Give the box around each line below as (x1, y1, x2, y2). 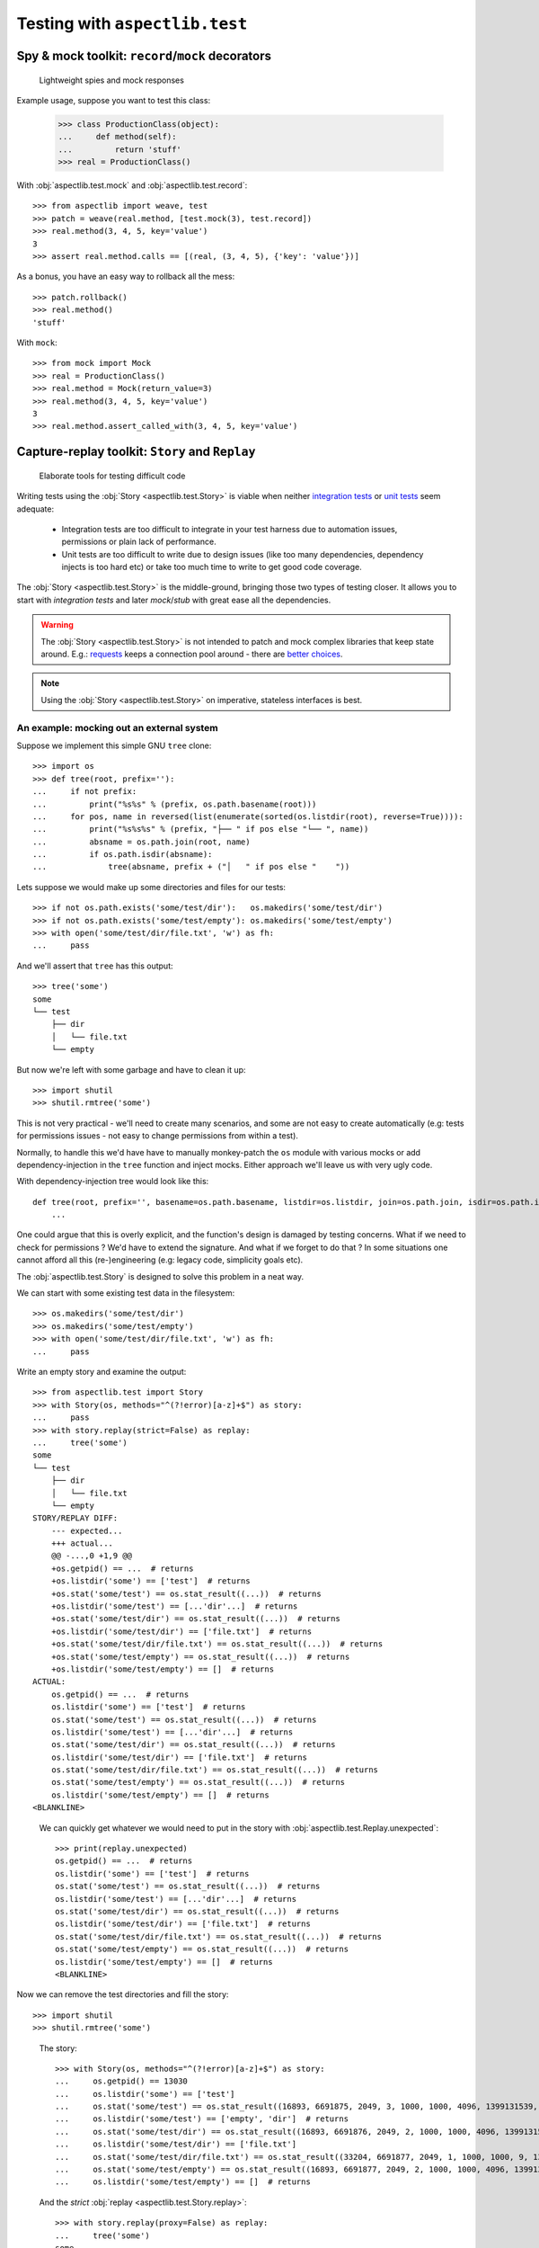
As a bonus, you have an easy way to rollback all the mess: (16, 271, 235, 282)
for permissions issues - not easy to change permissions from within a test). (16, 1130, 298, 1141)
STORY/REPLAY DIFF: (32, 1513, 119, 1523)
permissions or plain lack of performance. (61, 536, 216, 548)
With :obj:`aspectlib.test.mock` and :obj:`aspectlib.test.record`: (16, 180, 248, 191)
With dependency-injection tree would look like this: (16, 1176, 209, 1187)
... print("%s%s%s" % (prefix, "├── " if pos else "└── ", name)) (32, 824, 369, 834)
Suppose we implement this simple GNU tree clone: (16, 740, 212, 751)
